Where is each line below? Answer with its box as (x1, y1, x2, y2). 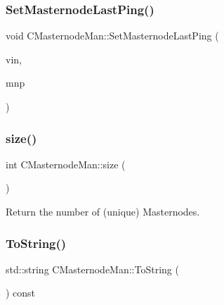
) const (6, 285, 36, 300)
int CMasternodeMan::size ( (6, 156, 126, 171)
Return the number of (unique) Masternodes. (6, 204, 200, 218)
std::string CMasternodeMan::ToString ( (6, 261, 179, 276)
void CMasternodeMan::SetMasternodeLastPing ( (6, 28, 219, 43)
